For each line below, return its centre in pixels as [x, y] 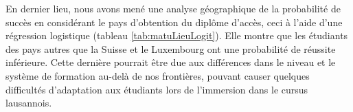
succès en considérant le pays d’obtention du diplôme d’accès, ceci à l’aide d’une [174, 22]
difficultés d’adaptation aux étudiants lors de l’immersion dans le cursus [157, 89]
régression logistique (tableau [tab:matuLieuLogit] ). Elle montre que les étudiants [177, 35]
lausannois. [29, 103]
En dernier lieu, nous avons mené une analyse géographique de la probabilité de [173, 8]
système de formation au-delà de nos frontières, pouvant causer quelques [158, 75]
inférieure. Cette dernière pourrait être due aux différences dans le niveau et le [171, 62]
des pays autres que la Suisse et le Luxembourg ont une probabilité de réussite [171, 48]
